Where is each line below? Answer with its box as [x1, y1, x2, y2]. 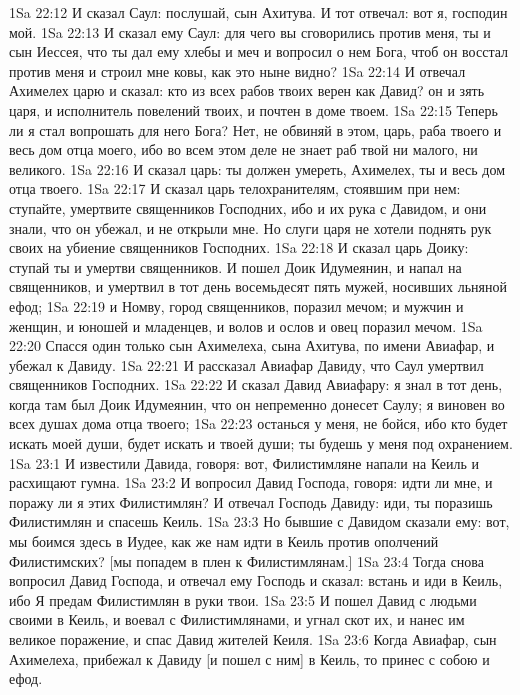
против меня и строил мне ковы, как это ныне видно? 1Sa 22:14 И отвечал [9, 60, 466, 81]
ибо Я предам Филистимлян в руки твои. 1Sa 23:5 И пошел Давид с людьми [9, 589, 477, 610]
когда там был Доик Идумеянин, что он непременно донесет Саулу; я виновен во [9, 393, 505, 414]
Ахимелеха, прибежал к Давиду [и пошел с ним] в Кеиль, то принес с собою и [9, 648, 490, 669]
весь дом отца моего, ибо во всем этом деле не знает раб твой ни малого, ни [9, 139, 478, 160]
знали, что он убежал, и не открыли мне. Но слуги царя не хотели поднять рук [9, 217, 492, 238]
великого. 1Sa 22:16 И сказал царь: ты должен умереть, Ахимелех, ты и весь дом [9, 158, 505, 179]
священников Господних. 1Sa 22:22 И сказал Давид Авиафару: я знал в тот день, [9, 374, 503, 395]
